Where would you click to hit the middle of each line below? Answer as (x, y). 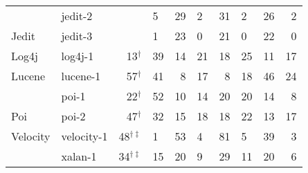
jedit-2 (77, 16)
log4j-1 (78, 56)
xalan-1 (79, 156)
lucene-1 (81, 76)
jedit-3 (77, 36)
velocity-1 (84, 136)
